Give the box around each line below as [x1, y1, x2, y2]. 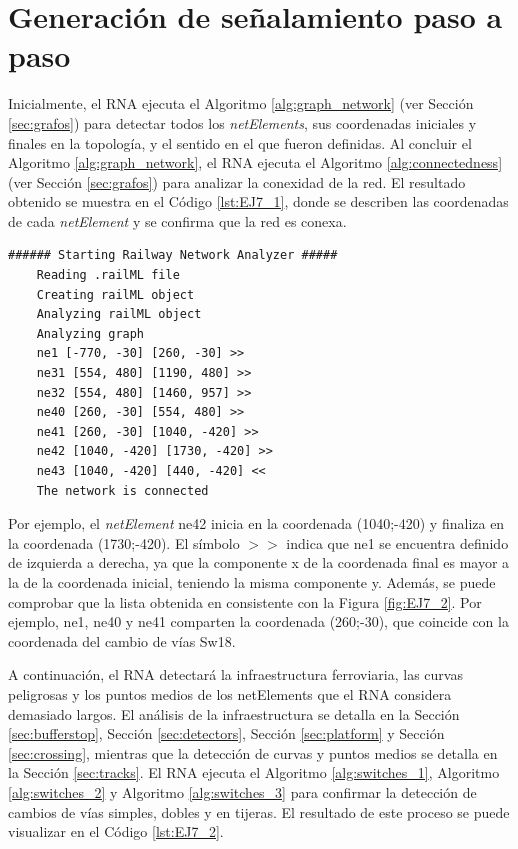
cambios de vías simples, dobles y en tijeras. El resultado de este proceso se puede [8, 801, 510, 822]
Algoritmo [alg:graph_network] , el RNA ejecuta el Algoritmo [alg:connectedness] [8, 152, 503, 173]
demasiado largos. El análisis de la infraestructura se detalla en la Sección [8, 703, 460, 724]
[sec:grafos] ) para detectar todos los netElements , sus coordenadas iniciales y [8, 112, 477, 133]
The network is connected [36, 483, 209, 498]
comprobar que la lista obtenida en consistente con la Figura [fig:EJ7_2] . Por [8, 591, 482, 612]
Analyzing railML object [36, 307, 202, 322]
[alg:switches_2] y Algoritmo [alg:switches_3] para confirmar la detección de [8, 781, 477, 802]
